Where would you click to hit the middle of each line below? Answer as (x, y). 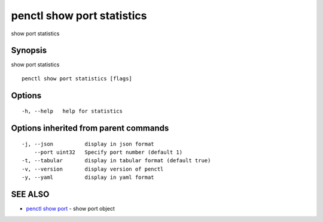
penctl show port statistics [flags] (77, 78)
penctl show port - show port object (70, 209)
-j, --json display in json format (88, 144)
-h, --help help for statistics (72, 111)
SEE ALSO (30, 194)
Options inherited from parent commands (90, 128)
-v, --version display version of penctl (93, 169)
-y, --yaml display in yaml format (88, 177)
